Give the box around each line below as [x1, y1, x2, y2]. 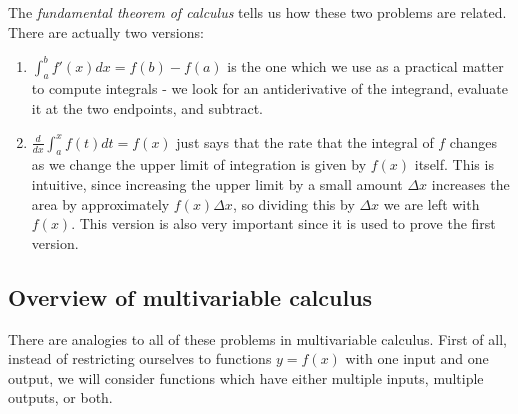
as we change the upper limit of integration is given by [31, 154, 367, 175]
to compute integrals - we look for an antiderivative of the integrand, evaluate [31, 78, 509, 99]
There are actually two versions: [8, 21, 204, 42]
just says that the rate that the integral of [176, 131, 434, 152]
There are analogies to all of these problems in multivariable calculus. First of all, [8, 328, 507, 349]
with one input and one [345, 348, 489, 369]
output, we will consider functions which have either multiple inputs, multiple [8, 367, 484, 388]
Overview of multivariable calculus [8, 281, 373, 312]
